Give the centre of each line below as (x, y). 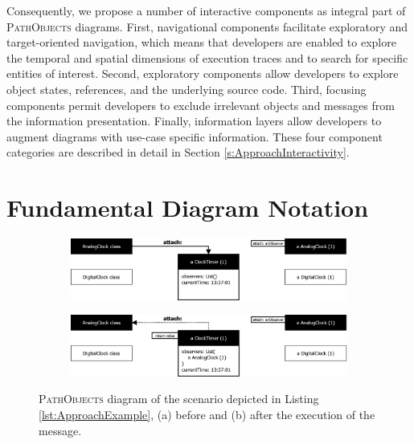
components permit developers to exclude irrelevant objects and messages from (201, 105)
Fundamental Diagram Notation (188, 208)
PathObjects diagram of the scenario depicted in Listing (179, 399)
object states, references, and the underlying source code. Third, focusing (187, 89)
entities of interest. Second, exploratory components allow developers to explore (203, 73)
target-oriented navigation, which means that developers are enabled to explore (201, 42)
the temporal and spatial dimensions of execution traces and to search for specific (207, 57)
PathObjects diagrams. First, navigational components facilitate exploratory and (207, 26)
